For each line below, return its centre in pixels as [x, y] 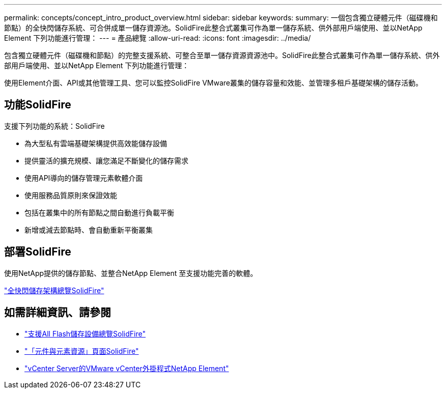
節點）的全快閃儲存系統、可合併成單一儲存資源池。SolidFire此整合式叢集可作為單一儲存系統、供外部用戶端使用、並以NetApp [213, 28]
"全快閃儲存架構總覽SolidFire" [54, 290]
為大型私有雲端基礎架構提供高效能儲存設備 [96, 143]
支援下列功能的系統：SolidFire [54, 126]
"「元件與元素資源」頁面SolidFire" [82, 351]
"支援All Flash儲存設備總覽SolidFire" [85, 333]
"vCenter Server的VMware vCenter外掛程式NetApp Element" [127, 368]
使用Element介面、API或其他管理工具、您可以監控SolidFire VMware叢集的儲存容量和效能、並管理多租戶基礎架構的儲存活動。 [213, 83]
